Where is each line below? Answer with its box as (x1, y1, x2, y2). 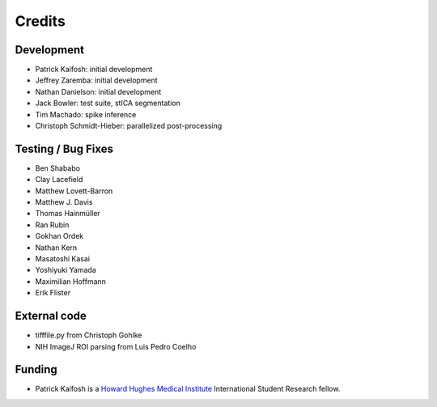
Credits (15, 12, 66, 30)
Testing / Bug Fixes (15, 142, 113, 155)
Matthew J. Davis (35, 197, 93, 207)
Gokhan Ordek (35, 231, 84, 241)
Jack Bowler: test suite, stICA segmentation (35, 98, 181, 108)
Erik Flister (35, 288, 71, 298)
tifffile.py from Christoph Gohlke (35, 330, 142, 340)
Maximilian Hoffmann (35, 276, 107, 286)
